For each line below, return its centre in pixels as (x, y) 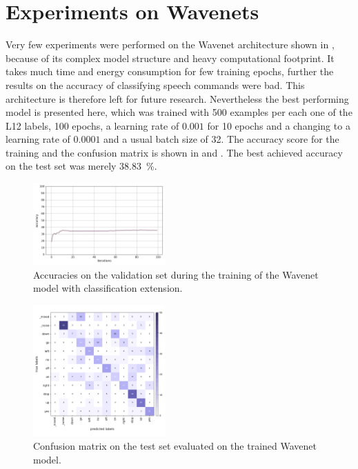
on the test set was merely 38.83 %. (81, 166)
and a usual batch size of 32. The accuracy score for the (221, 139)
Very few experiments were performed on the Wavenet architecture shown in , (170, 44)
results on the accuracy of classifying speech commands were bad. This (155, 84)
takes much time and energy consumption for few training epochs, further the (170, 71)
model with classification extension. (108, 288)
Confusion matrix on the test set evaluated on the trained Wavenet (175, 446)
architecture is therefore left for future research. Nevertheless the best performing (177, 98)
